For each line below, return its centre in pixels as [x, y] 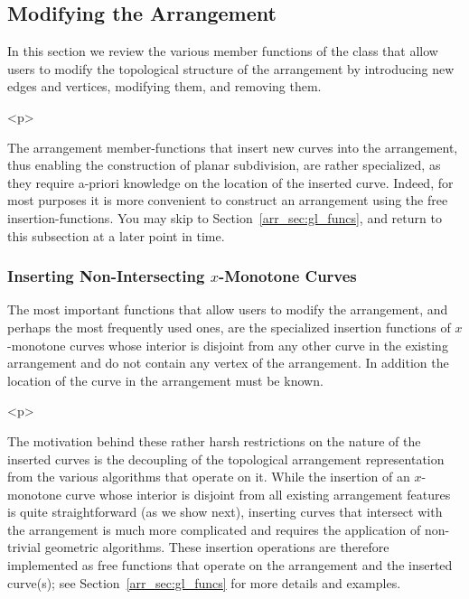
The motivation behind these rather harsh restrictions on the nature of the [214, 440]
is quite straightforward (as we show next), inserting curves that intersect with [225, 512]
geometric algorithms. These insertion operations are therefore [217, 547]
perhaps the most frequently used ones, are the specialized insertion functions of [229, 327]
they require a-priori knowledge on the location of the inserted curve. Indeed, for [230, 182]
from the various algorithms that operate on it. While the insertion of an [209, 477]
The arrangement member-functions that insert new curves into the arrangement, [233, 147]
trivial [24, 547]
